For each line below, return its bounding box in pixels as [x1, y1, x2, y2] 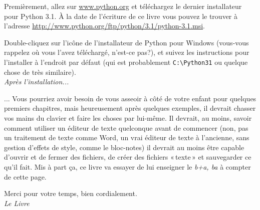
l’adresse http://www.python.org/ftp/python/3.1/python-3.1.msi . [4, 20, 205, 31]
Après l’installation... [4, 76, 69, 87]
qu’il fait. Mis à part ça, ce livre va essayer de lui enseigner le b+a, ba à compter [4, 161, 251, 172]
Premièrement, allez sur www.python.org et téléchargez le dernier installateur [4, 1, 242, 11]
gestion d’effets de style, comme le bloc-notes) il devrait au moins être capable [4, 142, 244, 152]
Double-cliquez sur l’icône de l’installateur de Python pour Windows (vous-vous [4, 37, 249, 47]
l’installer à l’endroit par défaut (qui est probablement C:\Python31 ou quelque [4, 56, 248, 67]
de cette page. [4, 171, 47, 182]
